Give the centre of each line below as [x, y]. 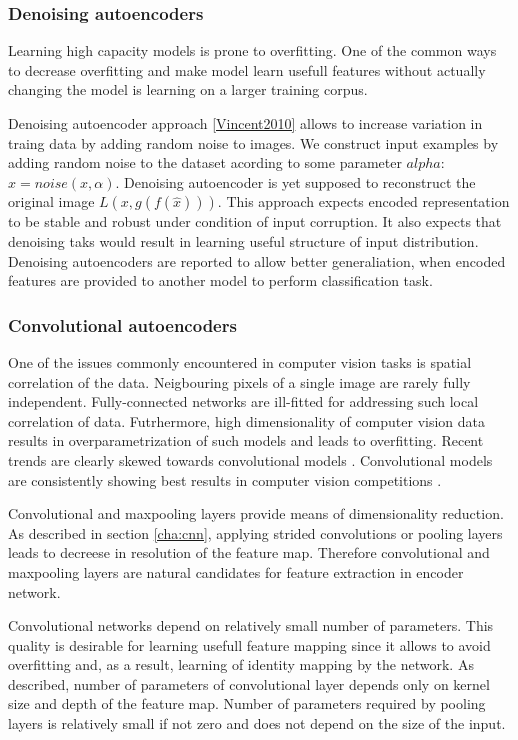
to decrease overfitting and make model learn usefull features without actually [247, 69]
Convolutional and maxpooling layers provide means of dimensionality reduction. [256, 513]
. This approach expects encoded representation [363, 201]
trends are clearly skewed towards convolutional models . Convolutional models [250, 459]
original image [51, 201]
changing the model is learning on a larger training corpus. [188, 89]
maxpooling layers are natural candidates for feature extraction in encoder [236, 571]
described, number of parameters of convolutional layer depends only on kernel [249, 683]
